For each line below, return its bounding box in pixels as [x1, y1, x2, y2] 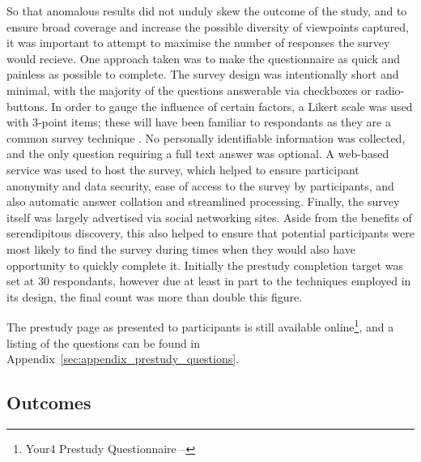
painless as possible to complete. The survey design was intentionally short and [6, 66, 399, 83]
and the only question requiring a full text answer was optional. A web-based [6, 145, 389, 162]
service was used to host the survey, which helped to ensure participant [6, 160, 359, 178]
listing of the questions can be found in [6, 334, 201, 351]
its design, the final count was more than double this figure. [6, 288, 303, 305]
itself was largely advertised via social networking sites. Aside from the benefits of [6, 208, 412, 225]
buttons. [6, 97, 48, 114]
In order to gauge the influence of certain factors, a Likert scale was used [51, 97, 413, 114]
